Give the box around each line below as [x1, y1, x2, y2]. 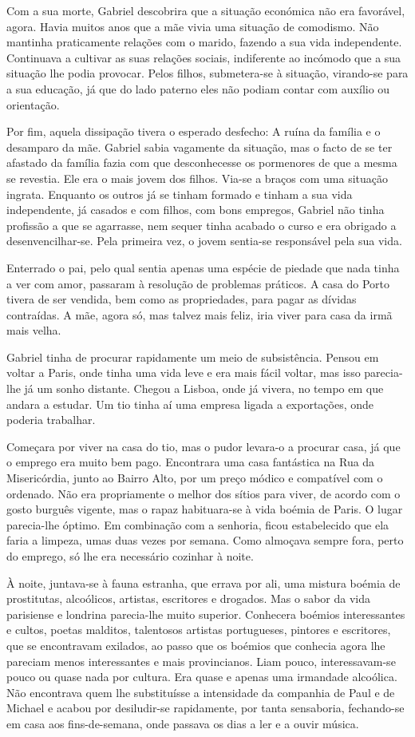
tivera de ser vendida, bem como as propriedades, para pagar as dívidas [6, 291, 357, 307]
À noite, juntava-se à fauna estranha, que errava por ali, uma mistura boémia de [6, 574, 401, 591]
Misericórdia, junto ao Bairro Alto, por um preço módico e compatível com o [6, 470, 383, 486]
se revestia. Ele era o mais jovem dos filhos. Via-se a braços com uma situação [6, 169, 388, 186]
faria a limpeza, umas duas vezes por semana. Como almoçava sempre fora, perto [6, 532, 404, 549]
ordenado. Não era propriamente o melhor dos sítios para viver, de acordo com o [6, 485, 401, 501]
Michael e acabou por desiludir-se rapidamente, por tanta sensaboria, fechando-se [6, 699, 405, 716]
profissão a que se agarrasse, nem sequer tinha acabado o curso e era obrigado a [6, 216, 397, 233]
